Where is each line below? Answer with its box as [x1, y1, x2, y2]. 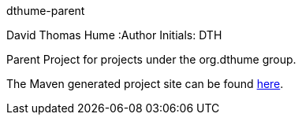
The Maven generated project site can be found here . [6, 77, 284, 90]
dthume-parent [6, 4, 85, 17]
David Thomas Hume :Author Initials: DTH [6, 28, 222, 42]
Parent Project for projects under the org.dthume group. [6, 53, 296, 66]
